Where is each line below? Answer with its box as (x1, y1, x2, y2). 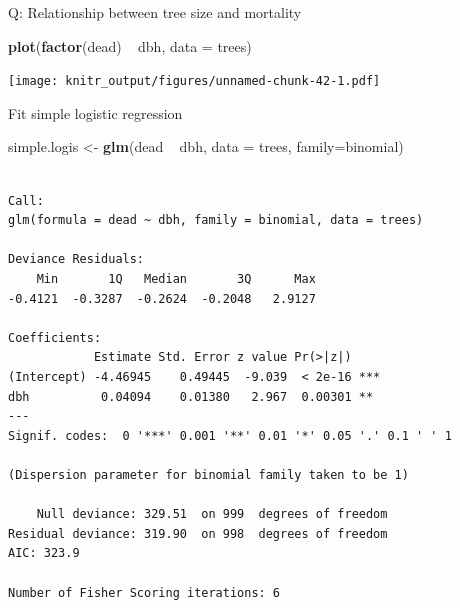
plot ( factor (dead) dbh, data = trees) (8, 35, 252, 56)
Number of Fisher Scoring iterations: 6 (8, 585, 281, 600)
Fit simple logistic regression (8, 102, 183, 123)
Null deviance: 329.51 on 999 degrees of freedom (36, 507, 388, 522)
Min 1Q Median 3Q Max (36, 272, 316, 286)
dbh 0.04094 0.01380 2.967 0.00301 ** (8, 389, 374, 404)
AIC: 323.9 (8, 546, 80, 561)
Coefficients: (8, 330, 102, 345)
